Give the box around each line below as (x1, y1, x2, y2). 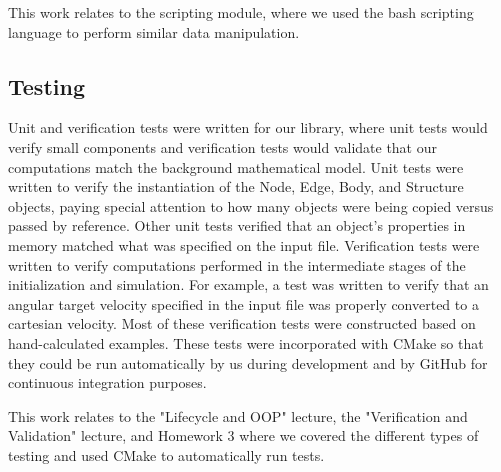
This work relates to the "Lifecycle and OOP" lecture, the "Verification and (8, 405, 468, 426)
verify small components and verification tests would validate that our (8, 136, 437, 157)
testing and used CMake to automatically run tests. (8, 444, 325, 465)
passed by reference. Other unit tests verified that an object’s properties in (8, 215, 466, 236)
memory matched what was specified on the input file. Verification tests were (8, 234, 480, 255)
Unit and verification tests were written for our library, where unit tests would (8, 117, 488, 138)
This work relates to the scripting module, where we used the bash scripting (8, 2, 474, 22)
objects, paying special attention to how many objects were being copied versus (8, 195, 494, 216)
